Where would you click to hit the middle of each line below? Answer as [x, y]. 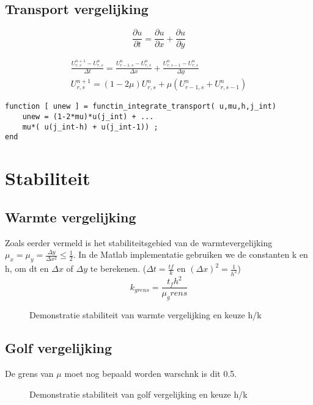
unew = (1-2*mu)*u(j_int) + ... [88, 117]
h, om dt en [27, 268]
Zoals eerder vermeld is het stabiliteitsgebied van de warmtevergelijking [139, 242]
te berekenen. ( [118, 268]
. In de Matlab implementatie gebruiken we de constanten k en [190, 254]
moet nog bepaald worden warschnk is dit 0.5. [151, 374]
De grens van [29, 374]
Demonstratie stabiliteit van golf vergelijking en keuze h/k [138, 394]
